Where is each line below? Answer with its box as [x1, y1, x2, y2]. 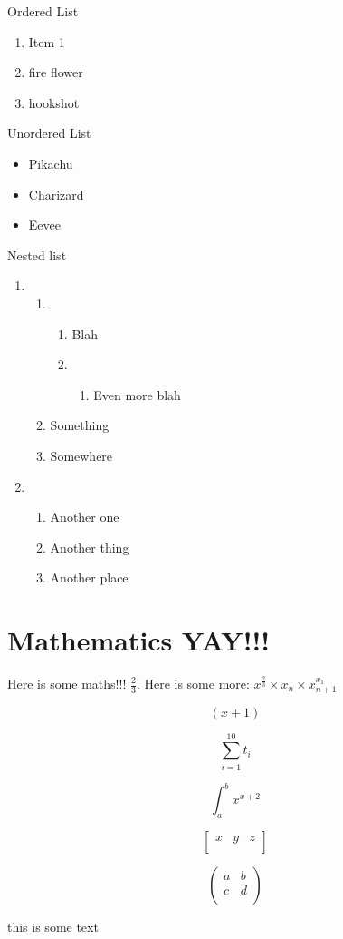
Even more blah [93, 385, 181, 404]
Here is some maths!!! [7, 674, 127, 692]
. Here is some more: [136, 674, 250, 692]
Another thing [50, 537, 129, 556]
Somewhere [50, 445, 113, 465]
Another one [50, 507, 119, 526]
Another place [50, 568, 129, 587]
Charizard [28, 184, 84, 203]
